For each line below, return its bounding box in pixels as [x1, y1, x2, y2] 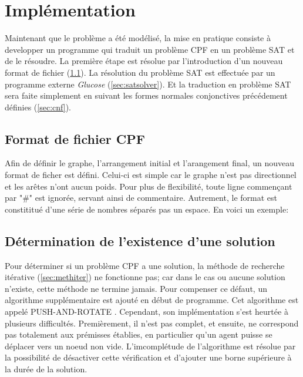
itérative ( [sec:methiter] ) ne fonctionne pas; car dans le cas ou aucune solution [5, 271, 285, 283]
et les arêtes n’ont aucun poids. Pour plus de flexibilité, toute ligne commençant [5, 180, 292, 192]
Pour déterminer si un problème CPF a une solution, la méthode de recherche [5, 259, 285, 271]
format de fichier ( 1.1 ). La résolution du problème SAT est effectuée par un [5, 66, 275, 78]
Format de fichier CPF [5, 129, 145, 147]
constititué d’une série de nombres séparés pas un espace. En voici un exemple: [5, 203, 289, 215]
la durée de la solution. [5, 363, 87, 375]
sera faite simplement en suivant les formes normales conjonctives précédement [5, 89, 288, 102]
